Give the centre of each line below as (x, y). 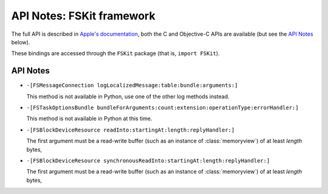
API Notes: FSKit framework (83, 16)
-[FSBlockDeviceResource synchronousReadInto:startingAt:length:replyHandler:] (148, 160)
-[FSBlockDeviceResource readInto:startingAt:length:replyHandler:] (131, 130)
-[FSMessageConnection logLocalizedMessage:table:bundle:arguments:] (132, 85)
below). (21, 42)
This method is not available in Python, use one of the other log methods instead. (128, 96)
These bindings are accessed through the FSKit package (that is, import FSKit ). (115, 53)
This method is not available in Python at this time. (89, 119)
